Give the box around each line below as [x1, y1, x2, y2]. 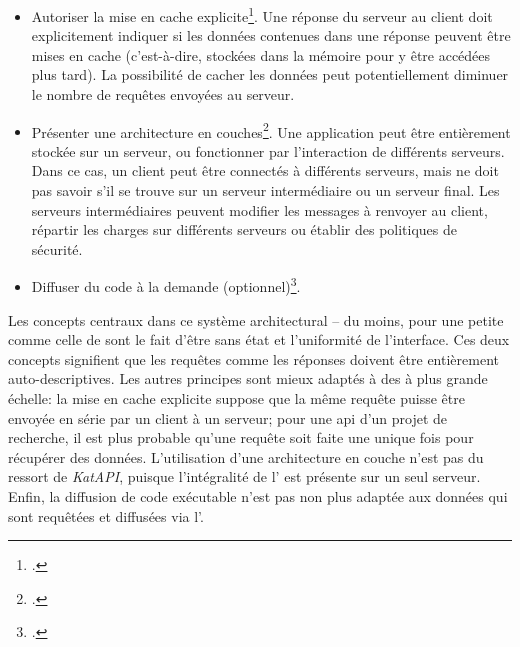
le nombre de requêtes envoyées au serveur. [31, 84, 295, 105]
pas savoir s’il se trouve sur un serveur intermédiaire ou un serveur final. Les [31, 180, 500, 201]
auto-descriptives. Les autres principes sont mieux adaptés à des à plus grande [8, 368, 488, 389]
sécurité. [31, 238, 83, 259]
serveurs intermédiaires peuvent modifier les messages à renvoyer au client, [31, 199, 488, 220]
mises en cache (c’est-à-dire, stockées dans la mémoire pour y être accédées [31, 44, 491, 65]
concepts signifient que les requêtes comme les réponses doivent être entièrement [8, 348, 499, 369]
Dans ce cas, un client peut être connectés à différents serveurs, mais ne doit [31, 160, 499, 181]
